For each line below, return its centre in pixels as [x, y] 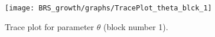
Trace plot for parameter [50, 26]
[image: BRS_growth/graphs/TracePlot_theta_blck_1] [108, 8]
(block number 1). [136, 26]
